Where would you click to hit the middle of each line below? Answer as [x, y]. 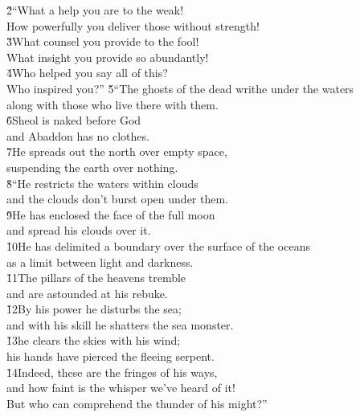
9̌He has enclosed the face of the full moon [111, 214]
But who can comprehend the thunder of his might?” [137, 403]
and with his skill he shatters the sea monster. [120, 324]
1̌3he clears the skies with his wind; [94, 340]
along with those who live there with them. [112, 104]
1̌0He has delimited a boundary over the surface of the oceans [158, 245]
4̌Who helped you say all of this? [87, 73]
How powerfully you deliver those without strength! [133, 25]
